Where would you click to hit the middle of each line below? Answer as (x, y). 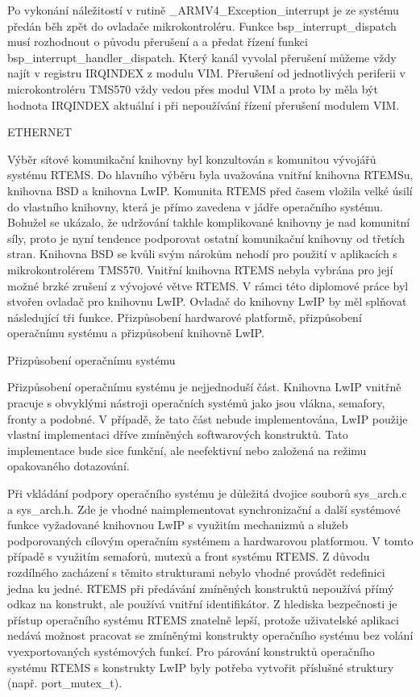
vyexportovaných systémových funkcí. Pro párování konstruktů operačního (191, 651)
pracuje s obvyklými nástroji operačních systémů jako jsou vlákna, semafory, (196, 403)
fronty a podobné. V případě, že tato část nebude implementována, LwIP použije (208, 418)
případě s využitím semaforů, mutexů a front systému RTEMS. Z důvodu (189, 556)
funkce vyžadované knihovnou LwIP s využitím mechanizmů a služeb (178, 525)
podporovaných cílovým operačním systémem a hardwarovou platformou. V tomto (210, 540)
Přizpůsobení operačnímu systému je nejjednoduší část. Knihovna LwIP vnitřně (204, 387)
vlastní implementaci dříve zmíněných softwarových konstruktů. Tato (178, 434)
